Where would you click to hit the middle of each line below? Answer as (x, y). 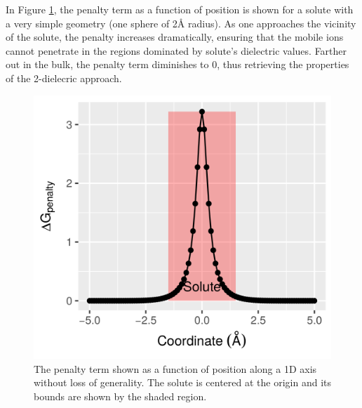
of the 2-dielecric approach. (64, 78)
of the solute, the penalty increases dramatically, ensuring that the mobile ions (175, 37)
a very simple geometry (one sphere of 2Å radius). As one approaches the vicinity (181, 23)
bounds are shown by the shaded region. (120, 396)
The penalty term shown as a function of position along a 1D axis (175, 368)
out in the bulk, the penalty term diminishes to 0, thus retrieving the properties (177, 64)
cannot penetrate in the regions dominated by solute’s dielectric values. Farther (176, 50)
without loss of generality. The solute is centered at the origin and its (182, 382)
